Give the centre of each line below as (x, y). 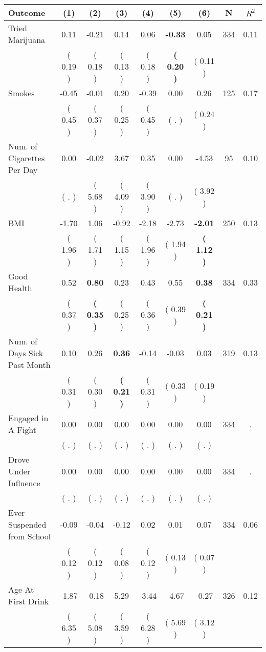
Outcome (27, 13)
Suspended (27, 524)
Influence (24, 483)
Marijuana (27, 40)
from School (30, 536)
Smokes (21, 93)
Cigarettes (27, 158)
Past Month (29, 365)
